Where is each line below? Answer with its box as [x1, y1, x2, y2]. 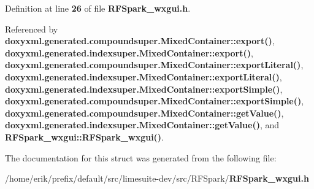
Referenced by [5, 22, 58, 35]
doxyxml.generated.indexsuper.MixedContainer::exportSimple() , [5, 82, 283, 95]
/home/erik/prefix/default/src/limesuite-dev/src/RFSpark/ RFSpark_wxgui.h [5, 172, 309, 185]
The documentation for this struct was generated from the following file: [5, 151, 277, 164]
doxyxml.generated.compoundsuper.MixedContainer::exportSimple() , [5, 94, 304, 107]
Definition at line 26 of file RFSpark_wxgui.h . [5, 2, 191, 14]
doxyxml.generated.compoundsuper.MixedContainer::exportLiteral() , [5, 58, 304, 71]
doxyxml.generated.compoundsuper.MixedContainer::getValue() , [5, 106, 284, 119]
